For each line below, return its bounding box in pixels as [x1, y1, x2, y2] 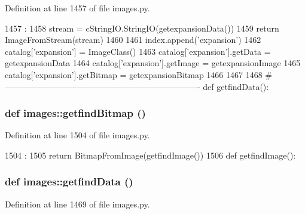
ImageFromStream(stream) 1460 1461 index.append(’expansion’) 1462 [5, 33, 261, 46]
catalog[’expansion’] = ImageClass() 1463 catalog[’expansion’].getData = [5, 45, 271, 57]
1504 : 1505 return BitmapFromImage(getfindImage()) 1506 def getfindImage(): [5, 148, 296, 161]
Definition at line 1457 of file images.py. [5, 2, 150, 14]
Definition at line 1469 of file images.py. [5, 197, 150, 210]
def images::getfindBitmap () [5, 106, 146, 120]
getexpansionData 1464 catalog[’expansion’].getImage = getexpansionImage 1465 [5, 57, 301, 69]
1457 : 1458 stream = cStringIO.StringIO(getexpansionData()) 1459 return [5, 21, 279, 34]
